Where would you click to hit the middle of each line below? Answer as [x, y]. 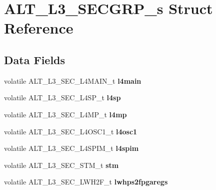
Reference [39, 28]
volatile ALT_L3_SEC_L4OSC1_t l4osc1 [71, 131]
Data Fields [35, 59]
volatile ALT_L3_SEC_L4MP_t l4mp [65, 114]
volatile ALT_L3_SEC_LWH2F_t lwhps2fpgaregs [86, 182]
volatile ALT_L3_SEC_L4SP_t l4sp [62, 98]
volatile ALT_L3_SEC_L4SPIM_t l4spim [71, 148]
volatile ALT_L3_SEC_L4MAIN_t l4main [73, 80]
